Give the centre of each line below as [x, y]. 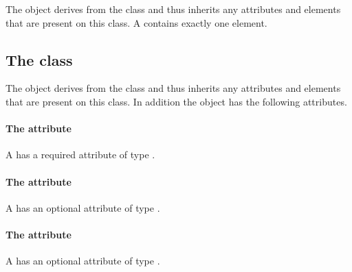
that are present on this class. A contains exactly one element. [136, 22]
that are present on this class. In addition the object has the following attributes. [176, 101]
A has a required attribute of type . [80, 154]
